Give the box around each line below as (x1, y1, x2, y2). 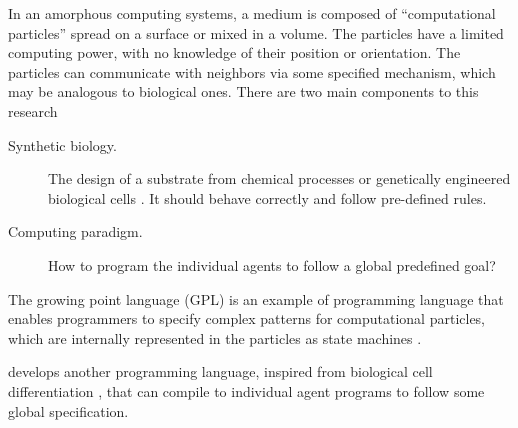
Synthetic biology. (8, 134, 117, 155)
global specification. (8, 400, 129, 421)
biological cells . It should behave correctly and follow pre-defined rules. (48, 187, 487, 208)
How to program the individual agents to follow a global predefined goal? (48, 254, 496, 275)
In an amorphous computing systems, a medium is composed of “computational (8, 3, 496, 23)
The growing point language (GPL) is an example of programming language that (8, 288, 504, 309)
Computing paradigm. (8, 221, 143, 242)
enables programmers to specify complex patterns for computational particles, (8, 308, 486, 329)
